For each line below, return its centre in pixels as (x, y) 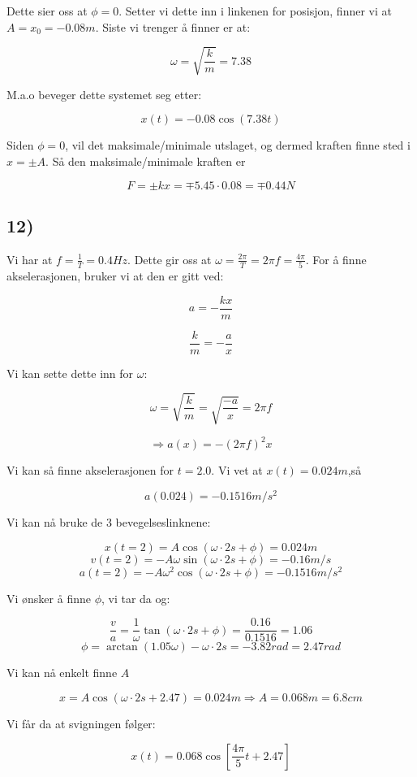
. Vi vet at (237, 470)
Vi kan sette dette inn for (70, 373)
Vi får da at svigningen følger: (81, 723)
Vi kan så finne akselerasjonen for (90, 470)
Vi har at (30, 259)
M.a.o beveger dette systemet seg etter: (104, 94)
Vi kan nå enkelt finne (62, 673)
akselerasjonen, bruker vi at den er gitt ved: (115, 276)
